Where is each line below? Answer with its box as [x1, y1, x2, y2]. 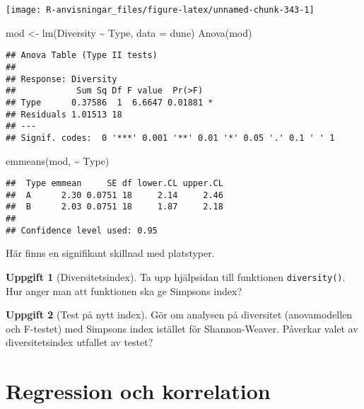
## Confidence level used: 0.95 [6, 225, 158, 236]
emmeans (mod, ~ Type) [6, 153, 110, 168]
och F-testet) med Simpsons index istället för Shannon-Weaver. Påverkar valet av [6, 321, 358, 335]
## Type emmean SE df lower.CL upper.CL [6, 178, 223, 189]
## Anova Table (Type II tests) [6, 50, 158, 61]
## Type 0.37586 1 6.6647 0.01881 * [6, 97, 213, 108]
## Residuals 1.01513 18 [6, 109, 122, 120]
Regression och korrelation [6, 376, 271, 405]
